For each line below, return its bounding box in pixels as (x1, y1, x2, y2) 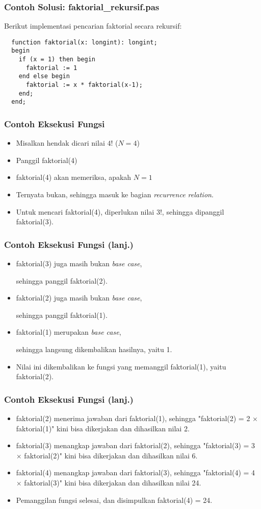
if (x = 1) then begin (18, 56, 95, 63)
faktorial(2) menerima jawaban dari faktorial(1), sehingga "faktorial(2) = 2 (16, 413, 250, 424)
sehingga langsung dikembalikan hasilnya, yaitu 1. (16, 344, 172, 355)
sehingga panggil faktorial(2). (16, 275, 108, 286)
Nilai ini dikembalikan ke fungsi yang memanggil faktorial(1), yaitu (16, 361, 226, 372)
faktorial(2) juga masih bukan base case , (16, 292, 142, 303)
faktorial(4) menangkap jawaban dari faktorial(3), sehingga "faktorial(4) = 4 (16, 467, 255, 478)
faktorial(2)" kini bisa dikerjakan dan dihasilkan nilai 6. (24, 450, 198, 460)
